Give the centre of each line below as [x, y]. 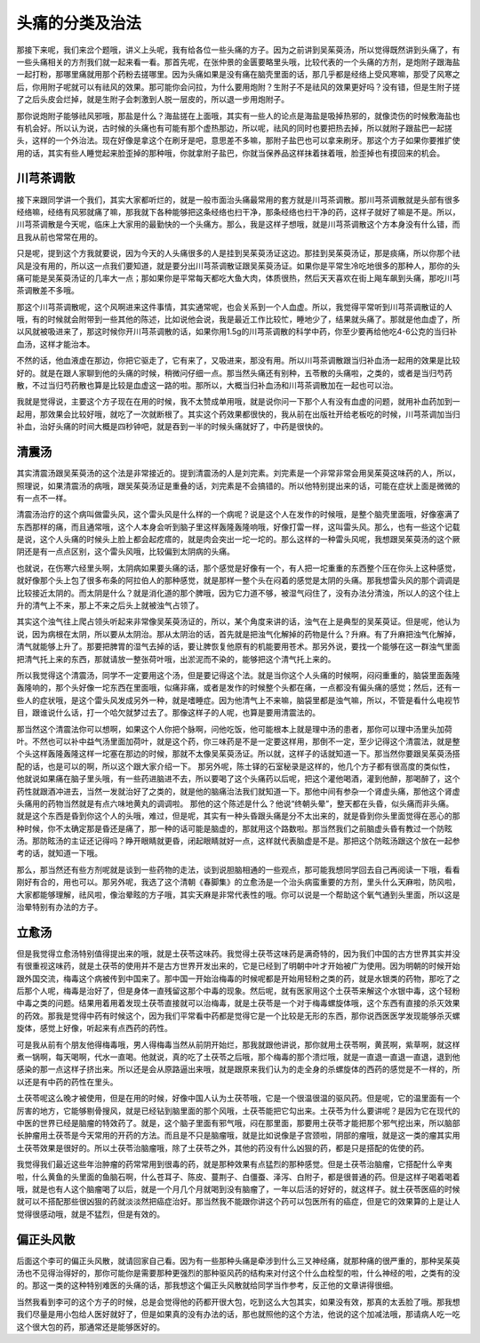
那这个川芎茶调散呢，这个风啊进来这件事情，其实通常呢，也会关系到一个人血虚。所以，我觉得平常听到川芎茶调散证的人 [234, 307]
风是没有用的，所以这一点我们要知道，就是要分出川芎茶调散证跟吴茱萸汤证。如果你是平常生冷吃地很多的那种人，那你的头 [238, 266]
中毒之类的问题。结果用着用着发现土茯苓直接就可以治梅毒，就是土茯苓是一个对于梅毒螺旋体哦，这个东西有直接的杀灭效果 [238, 1003]
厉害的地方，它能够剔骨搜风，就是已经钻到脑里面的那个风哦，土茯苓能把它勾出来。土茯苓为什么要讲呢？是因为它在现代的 [238, 1110]
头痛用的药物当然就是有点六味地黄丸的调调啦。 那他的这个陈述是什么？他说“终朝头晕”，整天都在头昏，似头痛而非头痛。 [235, 803]
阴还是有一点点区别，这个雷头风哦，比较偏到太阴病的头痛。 [125, 552]
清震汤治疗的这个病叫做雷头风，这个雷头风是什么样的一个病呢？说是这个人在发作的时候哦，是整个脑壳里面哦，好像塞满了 [238, 515]
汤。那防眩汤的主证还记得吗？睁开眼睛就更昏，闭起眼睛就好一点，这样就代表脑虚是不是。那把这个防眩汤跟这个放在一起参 [238, 841]
